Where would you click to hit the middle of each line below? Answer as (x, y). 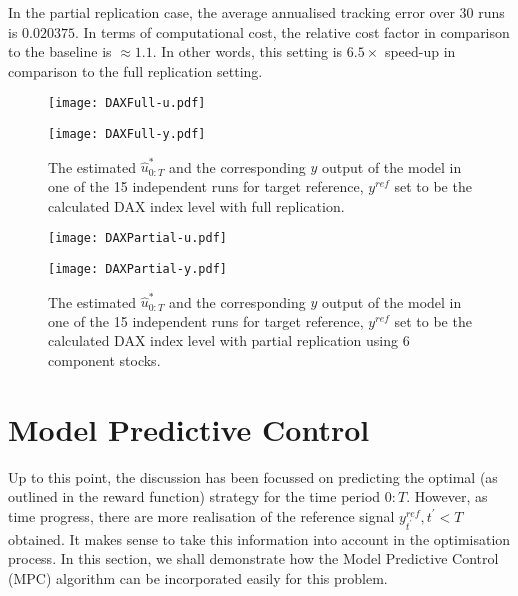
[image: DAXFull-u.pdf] (127, 103)
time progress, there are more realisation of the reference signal (201, 515)
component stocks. (104, 360)
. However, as (447, 496)
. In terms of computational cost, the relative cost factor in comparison (292, 31)
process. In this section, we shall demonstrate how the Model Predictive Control (253, 558)
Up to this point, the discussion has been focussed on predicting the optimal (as (253, 476)
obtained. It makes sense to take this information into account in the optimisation (259, 538)
